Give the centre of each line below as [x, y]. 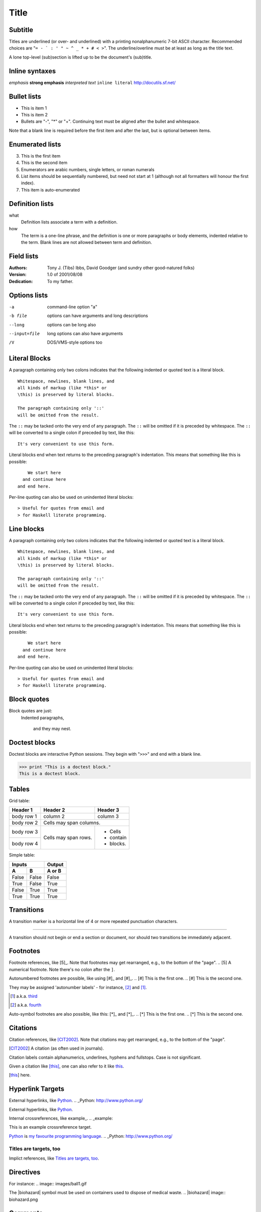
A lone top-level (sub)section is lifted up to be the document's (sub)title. [80, 57]
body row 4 [25, 844]
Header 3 [108, 810]
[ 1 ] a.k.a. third [24, 996]
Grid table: [19, 800]
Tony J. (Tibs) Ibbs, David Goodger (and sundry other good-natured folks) [121, 268]
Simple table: [22, 855]
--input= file [24, 334]
